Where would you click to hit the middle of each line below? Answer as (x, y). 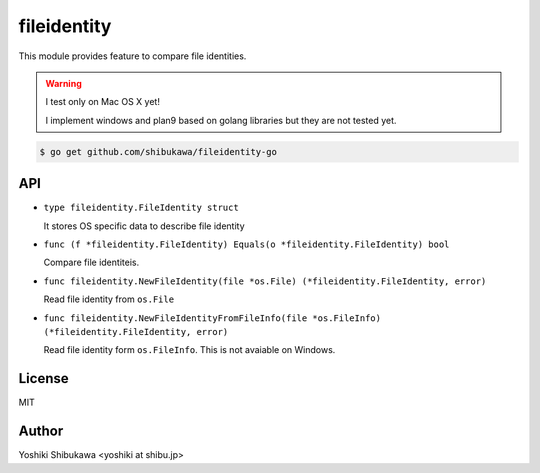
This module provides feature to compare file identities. (132, 56)
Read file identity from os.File (109, 299)
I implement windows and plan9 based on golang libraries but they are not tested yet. (221, 120)
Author (41, 431)
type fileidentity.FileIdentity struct (141, 208)
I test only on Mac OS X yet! (102, 102)
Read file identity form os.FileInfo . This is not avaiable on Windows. (189, 350)
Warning (63, 83)
